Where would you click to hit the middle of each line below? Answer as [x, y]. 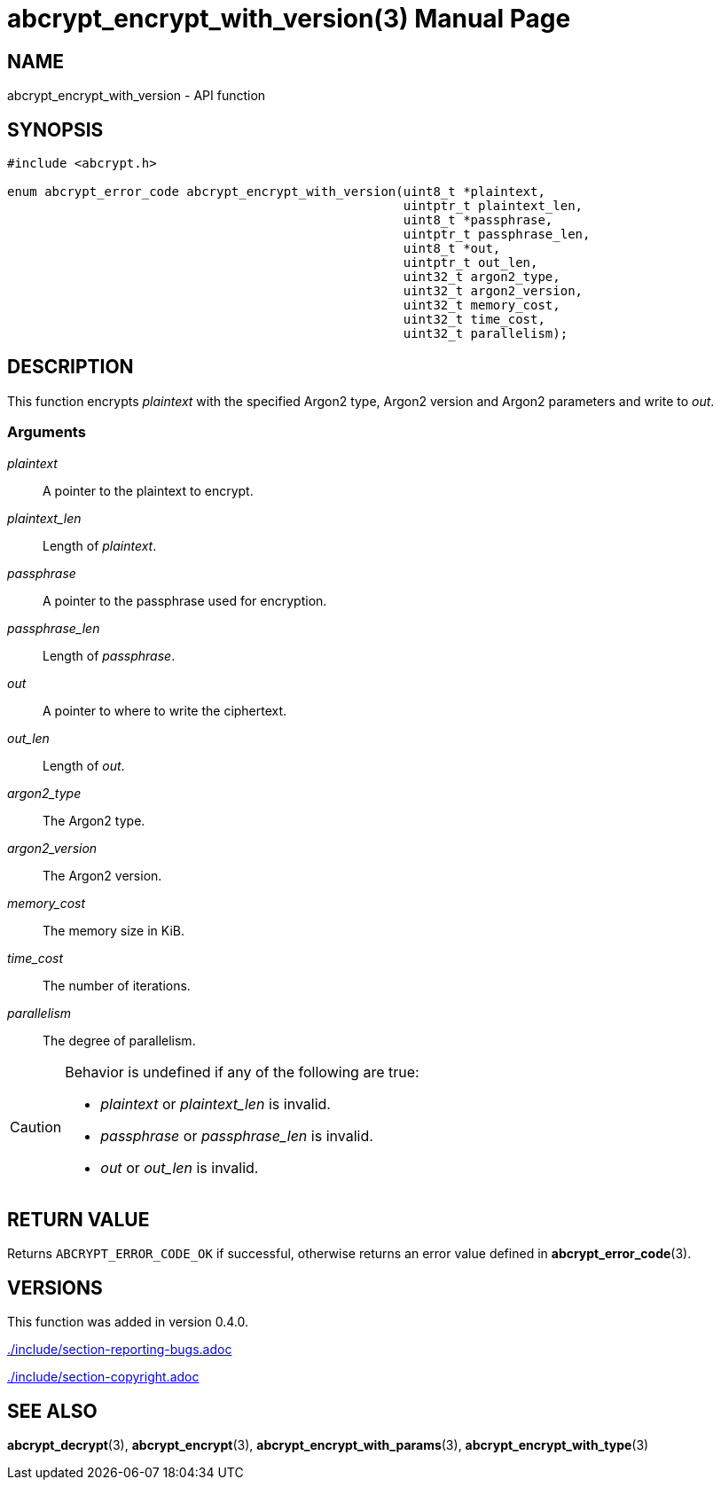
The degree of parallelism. [119, 1040]
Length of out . [84, 765]
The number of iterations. [117, 985]
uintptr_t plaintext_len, [493, 206]
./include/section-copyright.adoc [103, 1377]
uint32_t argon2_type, [482, 277]
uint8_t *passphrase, [478, 220]
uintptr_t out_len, [470, 263]
